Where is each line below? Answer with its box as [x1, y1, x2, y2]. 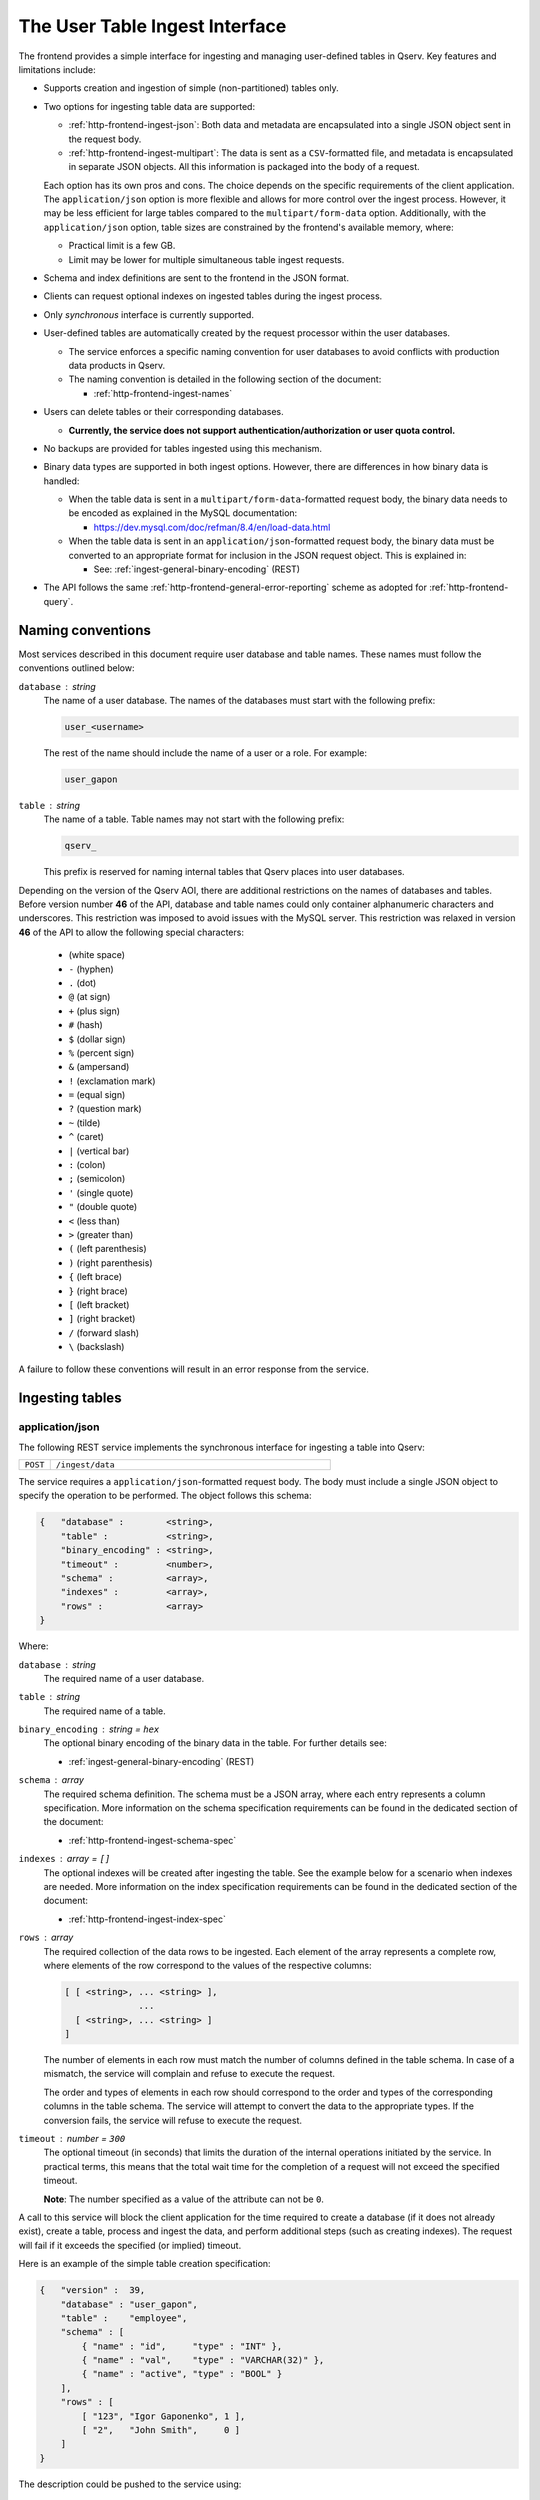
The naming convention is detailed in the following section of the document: [68, 373, 382, 385]
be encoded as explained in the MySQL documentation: [68, 507, 298, 519]
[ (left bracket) [68, 1298, 130, 1310]
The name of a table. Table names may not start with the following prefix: [43, 813, 345, 825]
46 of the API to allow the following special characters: [18, 926, 245, 938]
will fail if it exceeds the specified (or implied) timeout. [18, 2239, 242, 2251]
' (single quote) [68, 1186, 134, 1199]
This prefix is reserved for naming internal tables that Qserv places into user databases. [43, 866, 405, 878]
